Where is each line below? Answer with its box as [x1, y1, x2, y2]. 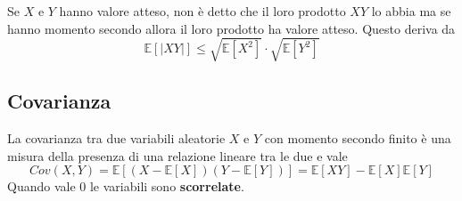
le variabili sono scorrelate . [89, 177, 244, 196]
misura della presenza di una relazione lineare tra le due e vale [7, 146, 348, 165]
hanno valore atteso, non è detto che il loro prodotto [59, 2, 346, 20]
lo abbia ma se [371, 2, 451, 20]
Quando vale [7, 177, 76, 196]
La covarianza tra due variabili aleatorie [7, 128, 226, 147]
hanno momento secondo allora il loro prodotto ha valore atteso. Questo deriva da [7, 19, 456, 37]
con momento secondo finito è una [264, 128, 451, 147]
